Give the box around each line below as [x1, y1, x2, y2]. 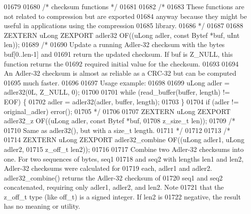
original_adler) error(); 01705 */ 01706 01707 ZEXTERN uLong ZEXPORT [4, 106, 231, 116]
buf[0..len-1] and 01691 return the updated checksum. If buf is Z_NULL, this [4, 49, 233, 59]
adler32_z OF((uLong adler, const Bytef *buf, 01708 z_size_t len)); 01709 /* [4, 115, 236, 126]
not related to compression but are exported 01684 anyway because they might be [4, 11, 247, 21]
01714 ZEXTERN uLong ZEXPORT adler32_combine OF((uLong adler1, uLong [4, 134, 245, 145]
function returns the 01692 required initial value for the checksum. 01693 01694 [4, 58, 239, 68]
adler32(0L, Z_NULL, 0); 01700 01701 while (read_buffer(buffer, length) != [4, 87, 230, 97]
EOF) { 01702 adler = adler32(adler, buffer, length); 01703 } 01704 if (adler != [4, 96, 239, 106]
